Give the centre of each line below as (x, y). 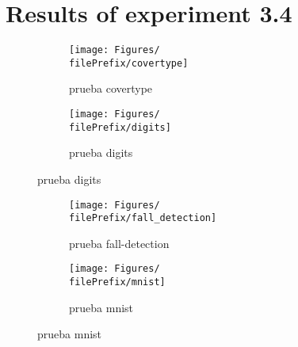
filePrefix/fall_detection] (143, 218)
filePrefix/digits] (120, 127)
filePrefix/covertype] (129, 63)
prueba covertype (111, 88)
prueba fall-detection (119, 243)
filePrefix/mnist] (117, 282)
